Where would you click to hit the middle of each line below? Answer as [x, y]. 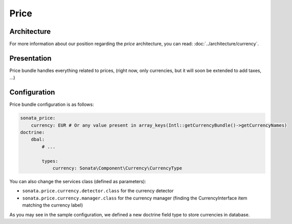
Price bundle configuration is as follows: [52, 104]
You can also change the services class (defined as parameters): [78, 181]
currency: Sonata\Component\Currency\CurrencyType [117, 168]
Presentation [30, 58]
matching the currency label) [53, 205]
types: [50, 161]
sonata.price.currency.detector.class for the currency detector [98, 191]
